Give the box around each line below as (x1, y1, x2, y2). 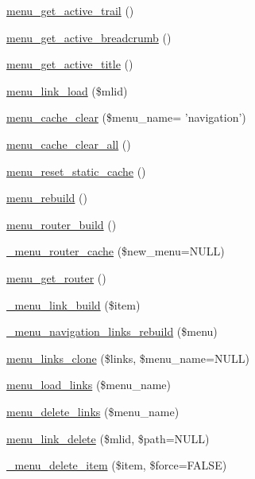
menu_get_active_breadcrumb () (6, 29, 172, 45)
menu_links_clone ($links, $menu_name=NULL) (6, 349, 249, 366)
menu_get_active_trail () (6, 2, 134, 18)
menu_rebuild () (6, 189, 87, 206)
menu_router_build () (6, 216, 117, 232)
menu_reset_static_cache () (6, 162, 146, 179)
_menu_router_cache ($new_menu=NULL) (6, 243, 225, 259)
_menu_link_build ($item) (6, 296, 141, 313)
